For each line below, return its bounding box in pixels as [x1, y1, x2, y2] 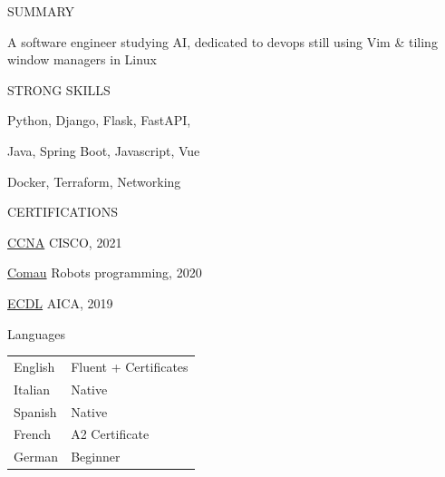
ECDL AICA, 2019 [7, 293, 113, 312]
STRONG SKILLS [7, 80, 111, 99]
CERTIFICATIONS [7, 202, 118, 221]
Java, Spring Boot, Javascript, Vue [7, 141, 200, 160]
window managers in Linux [7, 50, 157, 69]
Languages [7, 324, 66, 343]
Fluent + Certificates [71, 356, 189, 375]
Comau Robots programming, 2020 [7, 263, 202, 282]
